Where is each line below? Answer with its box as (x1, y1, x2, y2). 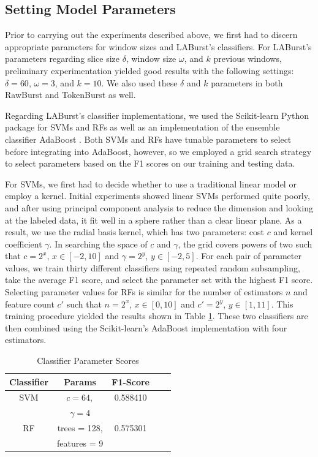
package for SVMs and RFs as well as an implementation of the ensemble (5, 121, 280, 134)
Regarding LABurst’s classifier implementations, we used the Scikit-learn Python (5, 108, 309, 121)
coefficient (5, 237, 42, 250)
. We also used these (101, 76, 178, 89)
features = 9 (57, 437, 104, 450)
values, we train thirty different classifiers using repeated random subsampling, (5, 261, 300, 274)
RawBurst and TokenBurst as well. (5, 88, 136, 101)
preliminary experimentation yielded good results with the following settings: (5, 64, 294, 77)
